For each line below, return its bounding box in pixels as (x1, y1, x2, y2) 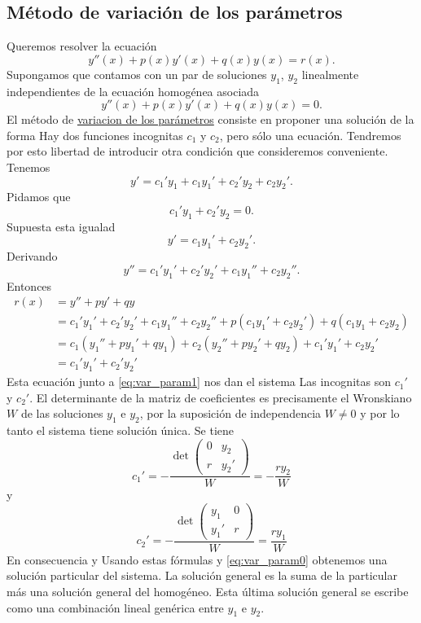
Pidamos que (7, 188, 71, 205)
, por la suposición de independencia (139, 405, 322, 422)
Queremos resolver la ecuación (7, 37, 157, 55)
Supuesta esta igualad (7, 217, 116, 235)
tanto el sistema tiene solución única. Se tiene (7, 422, 235, 439)
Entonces (7, 277, 52, 294)
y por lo (360, 405, 400, 422)
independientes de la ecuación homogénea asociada (7, 82, 260, 99)
